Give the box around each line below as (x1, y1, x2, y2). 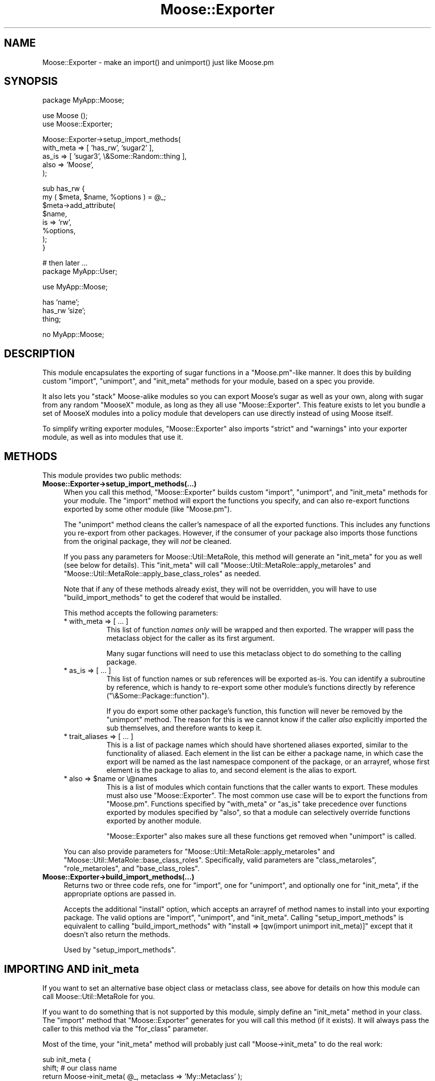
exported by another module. (106, 816, 202, 825)
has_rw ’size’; (42, 306, 86, 315)
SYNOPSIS (4, 75, 58, 88)
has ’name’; (42, 298, 79, 307)
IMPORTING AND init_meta (4, 962, 140, 975)
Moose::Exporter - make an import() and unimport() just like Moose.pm (42, 58, 274, 67)
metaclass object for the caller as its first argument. (106, 634, 275, 643)
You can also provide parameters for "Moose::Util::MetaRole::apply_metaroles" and (64, 847, 335, 856)
